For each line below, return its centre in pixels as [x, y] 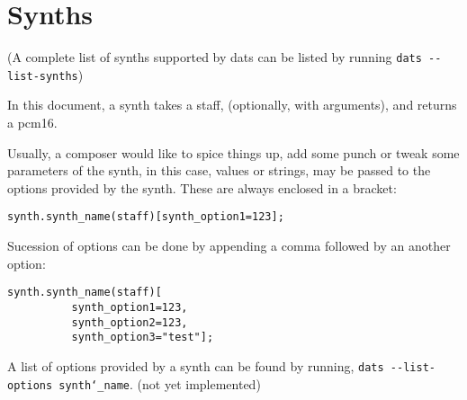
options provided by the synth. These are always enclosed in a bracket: [202, 187]
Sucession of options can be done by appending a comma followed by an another [229, 246]
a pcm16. [32, 123]
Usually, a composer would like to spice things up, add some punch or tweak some [233, 152]
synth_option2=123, [130, 322]
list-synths [43, 76]
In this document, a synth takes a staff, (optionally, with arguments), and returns [232, 105]
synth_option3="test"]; [143, 338]
